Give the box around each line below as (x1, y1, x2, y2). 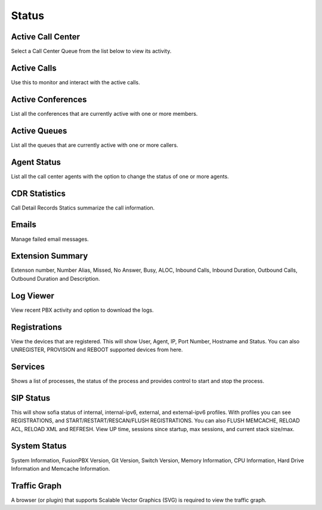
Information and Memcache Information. (11, 465, 110, 472)
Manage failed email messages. (11, 235, 89, 242)
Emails (11, 220, 37, 230)
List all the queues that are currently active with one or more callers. (11, 141, 178, 149)
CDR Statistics (11, 188, 66, 198)
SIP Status (11, 393, 51, 403)
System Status (11, 441, 67, 451)
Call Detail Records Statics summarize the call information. (11, 204, 155, 211)
